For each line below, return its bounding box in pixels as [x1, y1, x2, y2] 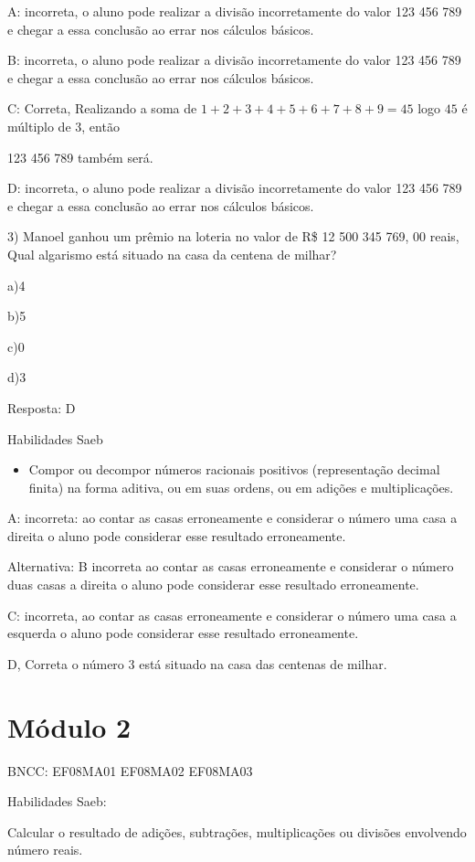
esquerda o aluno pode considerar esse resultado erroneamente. [7, 623, 359, 643]
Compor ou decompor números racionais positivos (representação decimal [28, 460, 440, 479]
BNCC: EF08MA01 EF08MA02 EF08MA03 [7, 761, 253, 780]
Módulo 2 [7, 708, 132, 745]
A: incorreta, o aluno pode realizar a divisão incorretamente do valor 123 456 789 [7, 2, 462, 20]
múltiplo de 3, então [7, 116, 120, 135]
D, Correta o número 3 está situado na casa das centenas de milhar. [7, 654, 387, 673]
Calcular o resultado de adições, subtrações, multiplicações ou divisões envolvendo [7, 822, 467, 841]
